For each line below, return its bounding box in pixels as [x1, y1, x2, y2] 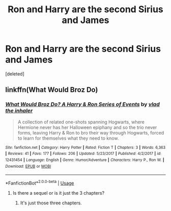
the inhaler [5, 107, 33, 114]
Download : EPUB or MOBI [5, 164, 51, 169]
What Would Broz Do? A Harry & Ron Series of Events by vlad [5, 101, 160, 108]
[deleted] [5, 70, 24, 77]
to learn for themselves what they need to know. [17, 135, 119, 141]
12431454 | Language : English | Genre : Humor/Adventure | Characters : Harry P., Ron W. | [5, 157, 164, 163]
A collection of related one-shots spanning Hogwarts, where [17, 119, 145, 125]
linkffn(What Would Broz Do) [5, 86, 98, 94]
